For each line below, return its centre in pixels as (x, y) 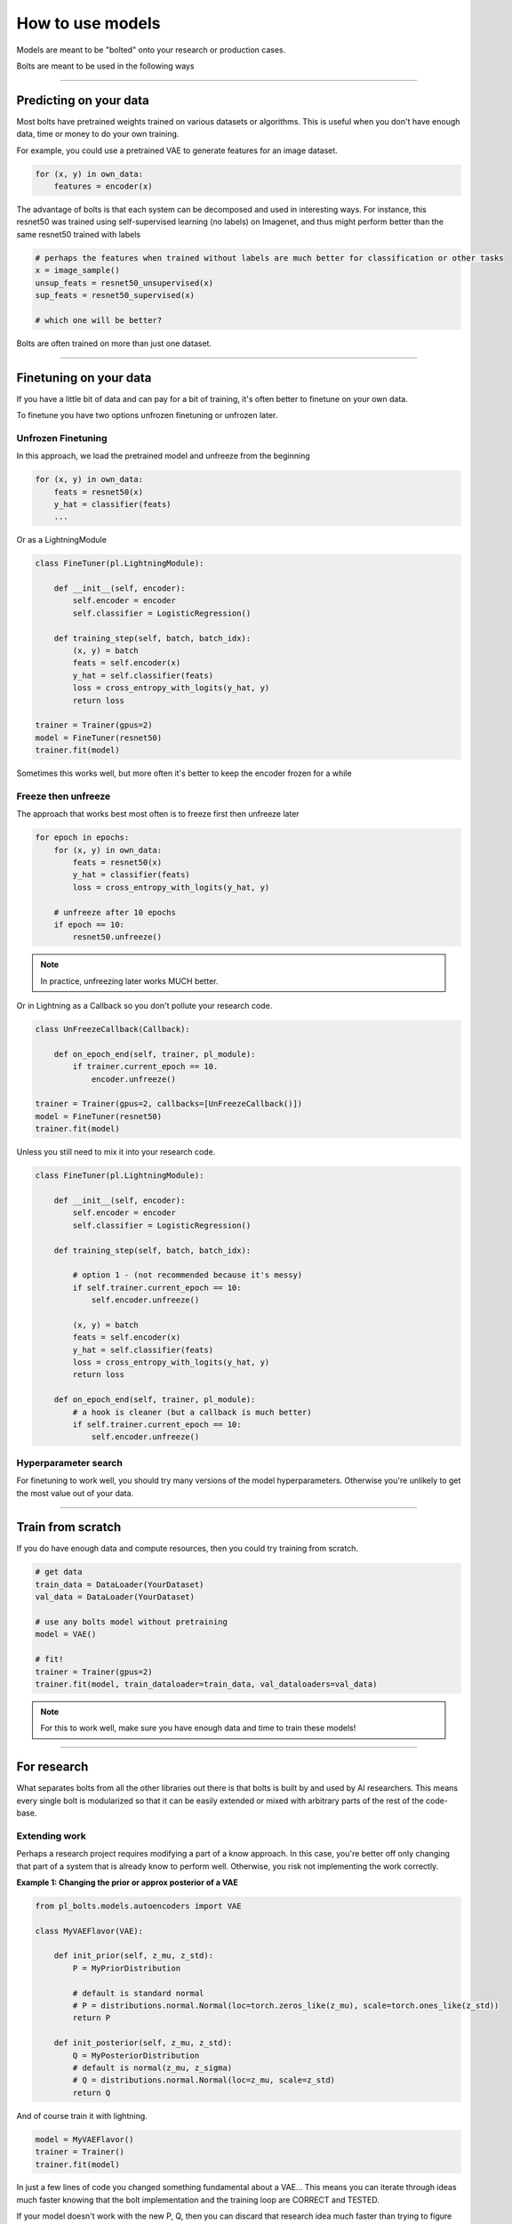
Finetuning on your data (84, 378)
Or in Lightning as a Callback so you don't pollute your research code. (144, 1006)
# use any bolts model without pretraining (132, 1622)
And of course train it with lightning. (82, 2115)
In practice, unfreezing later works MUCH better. (129, 981)
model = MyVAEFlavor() (84, 2139)
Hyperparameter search (70, 1463)
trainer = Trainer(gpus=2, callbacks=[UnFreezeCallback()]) (169, 1104)
